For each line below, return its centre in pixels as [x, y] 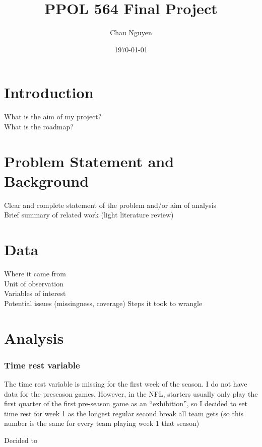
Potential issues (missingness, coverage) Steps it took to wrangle [103, 303]
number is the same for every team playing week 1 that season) [102, 423]
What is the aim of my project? [53, 117]
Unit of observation [34, 283]
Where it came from [35, 274]
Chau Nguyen [131, 32]
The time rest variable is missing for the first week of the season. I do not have [126, 384]
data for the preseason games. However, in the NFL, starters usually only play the [131, 393]
